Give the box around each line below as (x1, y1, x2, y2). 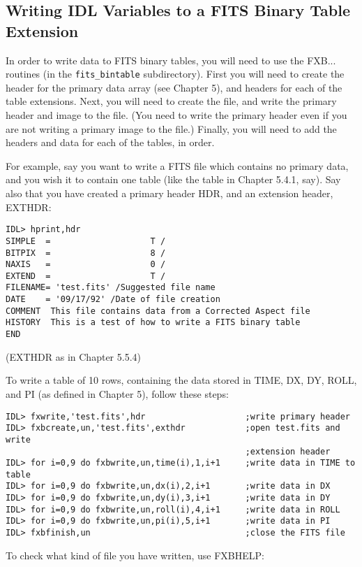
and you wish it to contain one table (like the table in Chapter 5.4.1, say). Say (6, 172, 341, 187)
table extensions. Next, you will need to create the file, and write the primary (6, 94, 337, 108)
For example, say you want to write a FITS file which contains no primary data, (6, 158, 349, 173)
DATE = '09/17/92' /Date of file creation (6, 294, 220, 305)
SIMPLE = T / (6, 236, 166, 246)
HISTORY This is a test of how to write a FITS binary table (6, 317, 301, 328)
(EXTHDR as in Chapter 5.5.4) (6, 349, 141, 364)
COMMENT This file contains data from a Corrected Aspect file (6, 306, 310, 316)
